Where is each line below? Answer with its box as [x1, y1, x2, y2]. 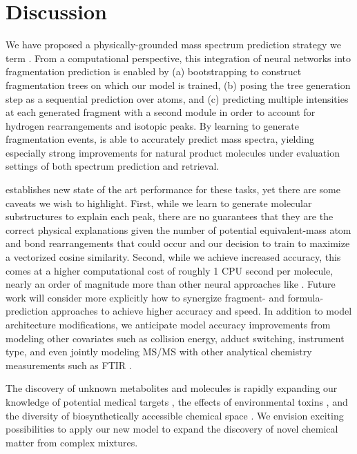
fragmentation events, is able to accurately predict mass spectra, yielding [6, 132, 314, 146]
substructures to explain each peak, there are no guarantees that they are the [6, 209, 334, 224]
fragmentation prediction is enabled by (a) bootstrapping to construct [6, 64, 302, 79]
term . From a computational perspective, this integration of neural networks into [6, 50, 351, 65]
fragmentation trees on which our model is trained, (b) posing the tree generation [6, 77, 351, 92]
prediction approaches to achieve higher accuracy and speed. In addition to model [6, 304, 352, 318]
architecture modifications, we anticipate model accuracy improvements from [6, 317, 331, 331]
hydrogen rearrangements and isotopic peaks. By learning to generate [6, 118, 299, 132]
